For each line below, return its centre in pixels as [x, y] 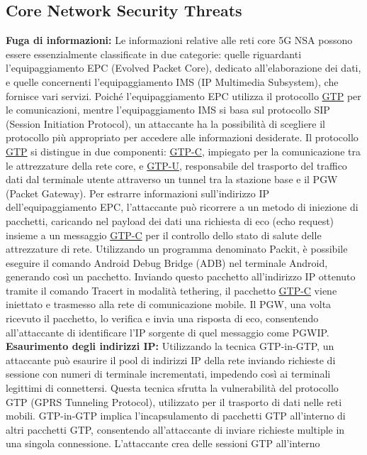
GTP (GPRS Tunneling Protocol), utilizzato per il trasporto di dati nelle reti [174, 401]
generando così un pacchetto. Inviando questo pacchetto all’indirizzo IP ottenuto [181, 276]
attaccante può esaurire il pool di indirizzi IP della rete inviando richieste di [171, 360]
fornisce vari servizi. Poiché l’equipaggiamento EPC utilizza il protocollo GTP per [183, 95]
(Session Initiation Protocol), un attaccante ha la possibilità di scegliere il [166, 123]
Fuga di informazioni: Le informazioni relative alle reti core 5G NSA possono [179, 40]
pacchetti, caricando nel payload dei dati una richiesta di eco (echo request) [170, 220]
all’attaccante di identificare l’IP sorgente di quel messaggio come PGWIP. [168, 332]
